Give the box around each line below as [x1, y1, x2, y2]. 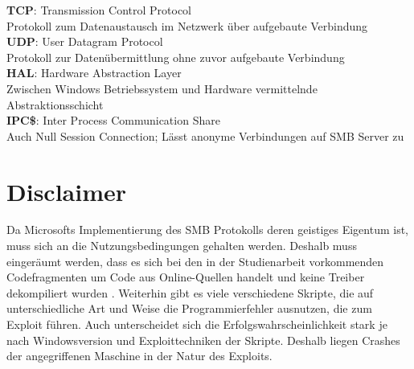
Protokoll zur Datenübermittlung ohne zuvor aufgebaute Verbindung [6, 48, 345, 65]
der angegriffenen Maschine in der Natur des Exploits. [6, 347, 273, 364]
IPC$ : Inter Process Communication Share [6, 112, 220, 129]
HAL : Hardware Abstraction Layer [6, 64, 182, 81]
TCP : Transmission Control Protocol [6, 2, 192, 18]
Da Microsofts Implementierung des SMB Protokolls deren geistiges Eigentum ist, [6, 221, 409, 238]
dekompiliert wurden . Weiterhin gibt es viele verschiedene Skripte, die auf [6, 284, 374, 301]
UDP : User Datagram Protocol [6, 33, 163, 50]
